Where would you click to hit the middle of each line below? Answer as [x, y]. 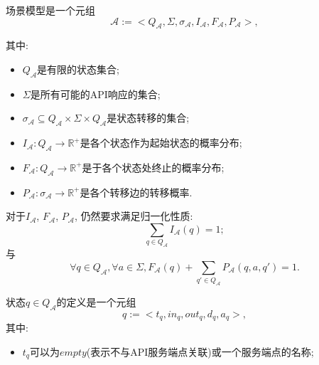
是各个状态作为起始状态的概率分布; [161, 143]
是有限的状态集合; [78, 69]
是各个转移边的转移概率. [136, 192]
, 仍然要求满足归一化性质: [134, 216]
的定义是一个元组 [96, 302]
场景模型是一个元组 [50, 10]
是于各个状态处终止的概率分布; [153, 167]
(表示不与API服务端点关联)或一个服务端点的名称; [200, 351]
